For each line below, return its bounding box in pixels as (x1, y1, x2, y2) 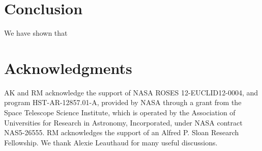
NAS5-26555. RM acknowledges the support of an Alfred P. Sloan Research (4, 127, 239, 138)
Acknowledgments (4, 57, 132, 78)
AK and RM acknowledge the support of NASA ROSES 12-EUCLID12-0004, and (4, 87, 258, 97)
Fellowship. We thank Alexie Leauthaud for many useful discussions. (4, 137, 218, 147)
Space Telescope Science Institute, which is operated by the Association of (4, 107, 236, 118)
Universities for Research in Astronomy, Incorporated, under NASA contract (4, 117, 243, 128)
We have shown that (4, 28, 68, 38)
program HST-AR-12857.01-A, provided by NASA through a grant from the (4, 97, 242, 108)
